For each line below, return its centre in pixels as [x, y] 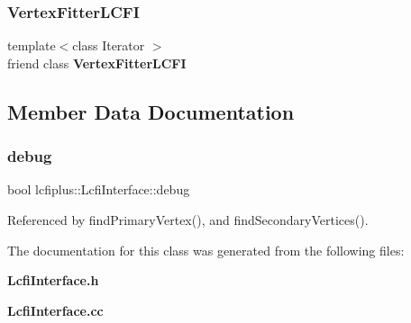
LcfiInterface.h [53, 280]
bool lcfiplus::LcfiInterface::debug [99, 189]
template [32, 45]
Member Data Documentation [151, 111]
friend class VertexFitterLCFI [97, 63]
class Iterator [109, 45]
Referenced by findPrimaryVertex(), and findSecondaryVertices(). [188, 220]
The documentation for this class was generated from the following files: [206, 250]
